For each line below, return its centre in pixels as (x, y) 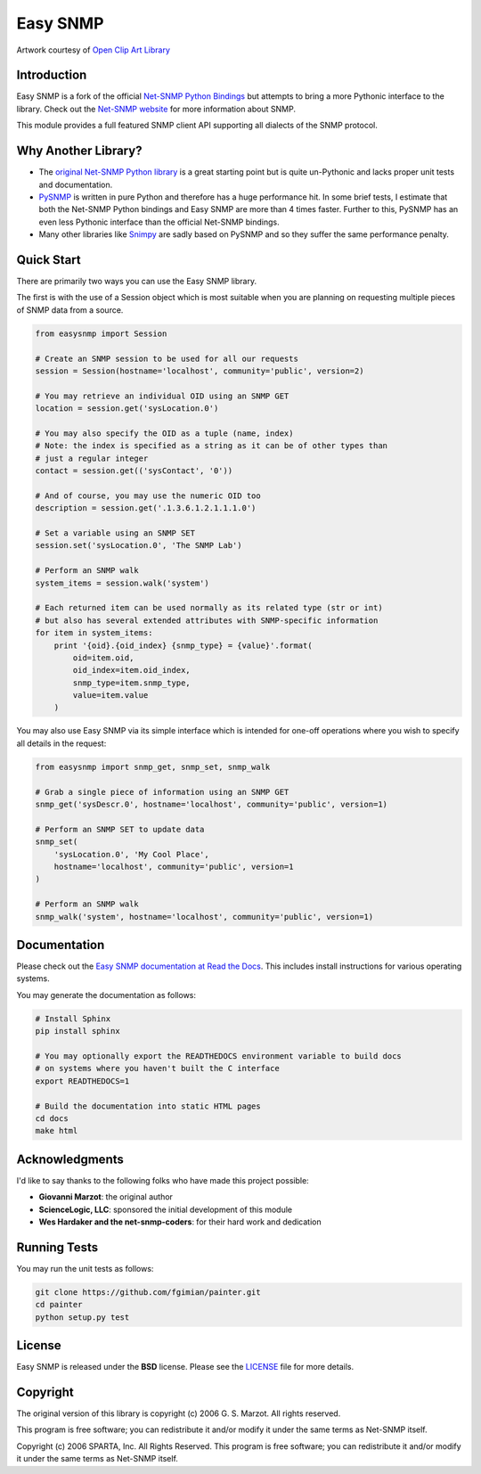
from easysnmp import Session (101, 333)
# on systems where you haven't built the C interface (157, 1069)
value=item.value (110, 696)
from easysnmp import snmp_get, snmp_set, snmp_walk (153, 767)
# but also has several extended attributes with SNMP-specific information (207, 620)
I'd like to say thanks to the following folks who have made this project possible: (163, 1180)
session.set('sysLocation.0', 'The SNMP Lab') (139, 545)
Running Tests (57, 1247)
